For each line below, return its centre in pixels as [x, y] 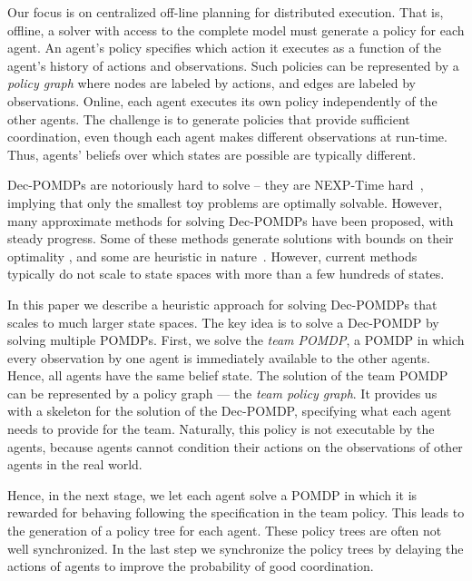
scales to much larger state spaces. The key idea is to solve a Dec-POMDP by [223, 322]
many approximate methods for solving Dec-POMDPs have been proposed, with [231, 220]
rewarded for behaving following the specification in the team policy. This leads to [236, 512]
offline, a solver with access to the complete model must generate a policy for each [236, 30]
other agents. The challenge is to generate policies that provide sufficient [209, 118]
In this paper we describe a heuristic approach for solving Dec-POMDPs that [222, 304]
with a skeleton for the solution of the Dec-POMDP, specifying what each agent [230, 411]
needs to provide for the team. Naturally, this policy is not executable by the [221, 429]
